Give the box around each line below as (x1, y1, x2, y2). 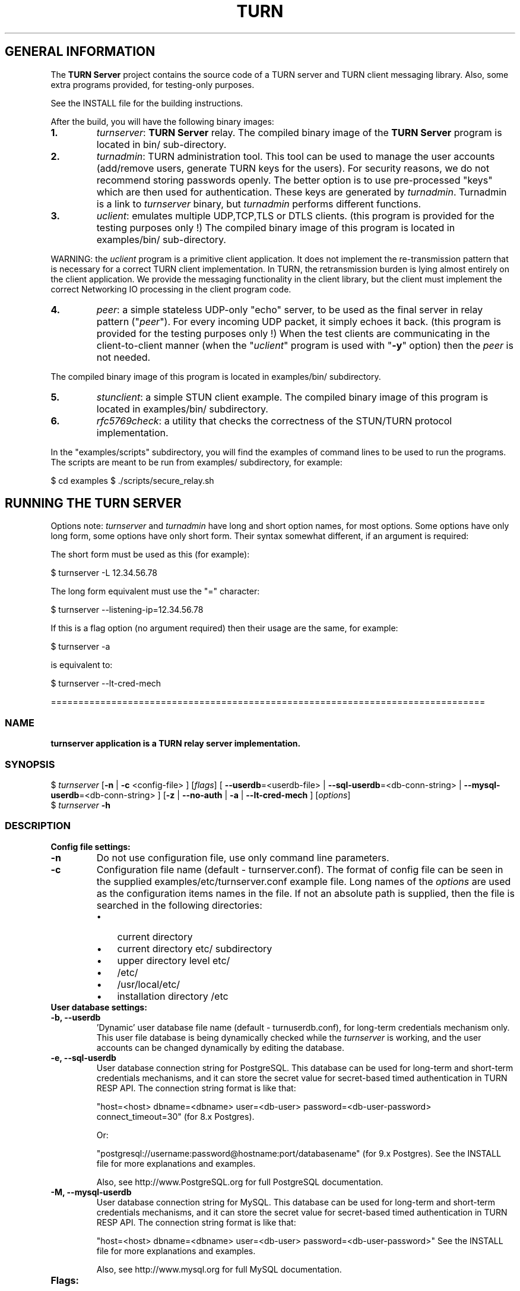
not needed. (96, 351, 151, 363)
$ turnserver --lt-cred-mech (50, 678, 161, 689)
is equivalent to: (50, 660, 113, 670)
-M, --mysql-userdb (50, 1186, 132, 1197)
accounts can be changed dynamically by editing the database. (96, 1042, 344, 1053)
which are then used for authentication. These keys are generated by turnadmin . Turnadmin (96, 185, 507, 198)
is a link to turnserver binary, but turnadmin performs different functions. (96, 197, 421, 210)
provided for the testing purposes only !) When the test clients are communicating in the (96, 327, 490, 339)
